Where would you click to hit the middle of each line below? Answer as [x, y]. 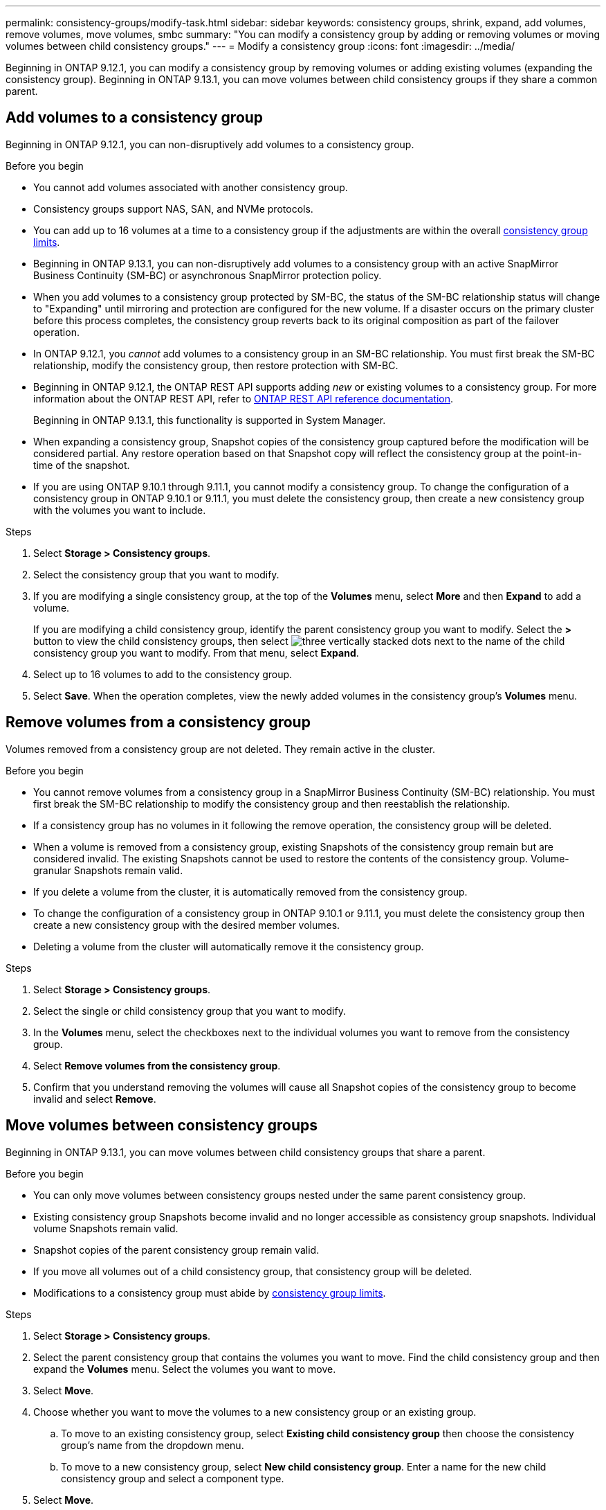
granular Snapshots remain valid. [108, 870]
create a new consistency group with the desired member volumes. [187, 925]
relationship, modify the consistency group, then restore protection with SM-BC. [216, 365]
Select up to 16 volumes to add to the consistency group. [163, 674]
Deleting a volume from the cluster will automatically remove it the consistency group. [229, 946]
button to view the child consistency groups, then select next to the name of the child [299, 641]
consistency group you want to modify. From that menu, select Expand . [196, 652]
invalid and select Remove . [95, 1099]
